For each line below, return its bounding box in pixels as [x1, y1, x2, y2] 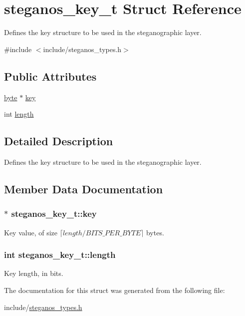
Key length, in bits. [4, 268, 63, 278]
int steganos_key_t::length [4, 248, 116, 261]
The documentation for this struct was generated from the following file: [4, 284, 225, 295]
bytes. [146, 227, 164, 237]
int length [4, 109, 34, 119]
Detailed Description [4, 133, 113, 149]
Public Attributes [4, 68, 97, 84]
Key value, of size [4, 227, 58, 237]
